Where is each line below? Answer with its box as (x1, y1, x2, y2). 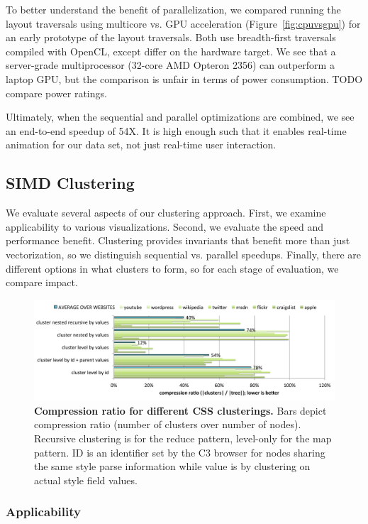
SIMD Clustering (6, 172, 135, 194)
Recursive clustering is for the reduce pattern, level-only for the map (34, 430, 332, 445)
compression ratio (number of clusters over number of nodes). (34, 417, 301, 432)
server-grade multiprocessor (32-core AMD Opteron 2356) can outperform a (6, 58, 335, 72)
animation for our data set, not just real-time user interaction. (6, 137, 277, 152)
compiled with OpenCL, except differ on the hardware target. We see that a (6, 43, 336, 58)
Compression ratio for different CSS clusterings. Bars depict (34, 403, 327, 417)
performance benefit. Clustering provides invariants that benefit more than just (6, 233, 350, 248)
